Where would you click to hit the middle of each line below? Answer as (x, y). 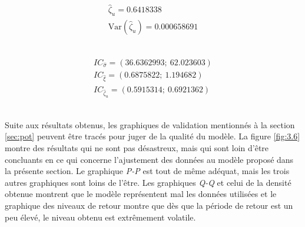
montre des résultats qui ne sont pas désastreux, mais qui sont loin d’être (137, 148)
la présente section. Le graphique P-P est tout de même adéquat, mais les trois (147, 171)
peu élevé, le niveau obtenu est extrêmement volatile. (100, 217)
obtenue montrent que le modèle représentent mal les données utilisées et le (141, 194)
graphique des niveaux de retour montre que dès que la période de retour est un (149, 205)
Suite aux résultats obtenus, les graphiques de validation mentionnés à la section (150, 124)
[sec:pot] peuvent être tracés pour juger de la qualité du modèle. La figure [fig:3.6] (152, 136)
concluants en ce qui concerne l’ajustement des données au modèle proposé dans (149, 159)
